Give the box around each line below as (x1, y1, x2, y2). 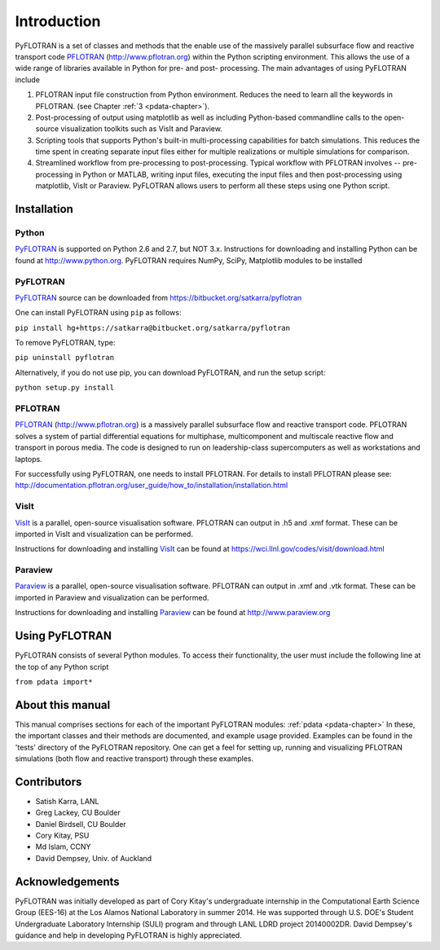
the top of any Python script (15, 662, 109, 671)
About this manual (15, 697, 111, 712)
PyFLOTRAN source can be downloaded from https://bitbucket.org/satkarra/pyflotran (15, 292, 302, 302)
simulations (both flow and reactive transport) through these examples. (15, 754, 254, 763)
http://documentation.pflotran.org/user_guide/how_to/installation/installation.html (15, 481, 288, 490)
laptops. (15, 454, 42, 464)
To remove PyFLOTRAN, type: (15, 338, 116, 348)
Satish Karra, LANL (35, 796, 99, 806)
